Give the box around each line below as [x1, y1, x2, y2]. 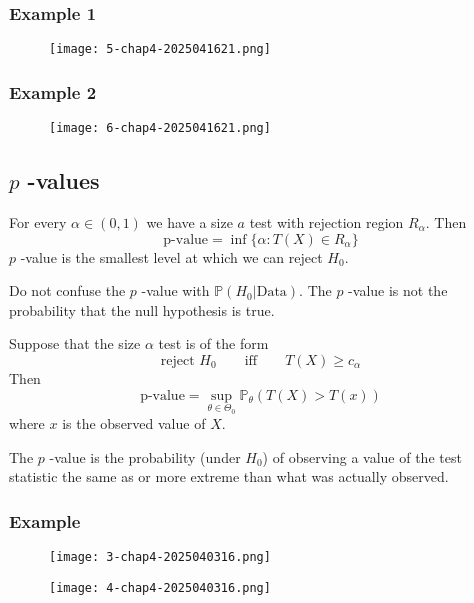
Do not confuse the [9, 280, 126, 301]
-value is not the [348, 280, 448, 301]
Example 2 [9, 79, 97, 104]
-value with [141, 280, 210, 301]
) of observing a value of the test [262, 446, 462, 467]
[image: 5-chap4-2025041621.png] [49, 42, 271, 57]
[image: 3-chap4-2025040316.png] [49, 550, 271, 565]
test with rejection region [249, 211, 404, 232]
